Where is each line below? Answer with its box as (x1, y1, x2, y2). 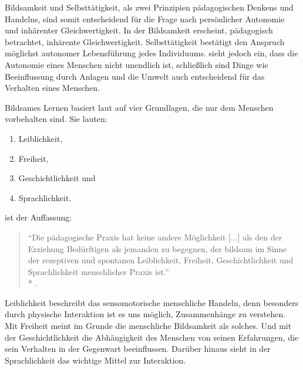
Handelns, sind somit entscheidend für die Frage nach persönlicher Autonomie (5, 12, 285, 25)
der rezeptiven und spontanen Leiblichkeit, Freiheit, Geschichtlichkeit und (28, 254, 294, 266)
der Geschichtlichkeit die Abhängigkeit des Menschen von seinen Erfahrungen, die (5, 331, 299, 343)
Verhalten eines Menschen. (5, 82, 100, 94)
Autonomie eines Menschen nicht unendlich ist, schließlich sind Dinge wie (5, 58, 268, 70)
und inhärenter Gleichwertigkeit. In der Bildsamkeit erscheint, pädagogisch (5, 24, 273, 36)
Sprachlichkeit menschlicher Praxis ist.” (28, 265, 169, 277)
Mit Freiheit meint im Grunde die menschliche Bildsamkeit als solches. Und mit (5, 320, 292, 332)
